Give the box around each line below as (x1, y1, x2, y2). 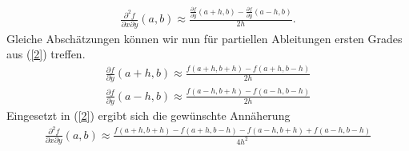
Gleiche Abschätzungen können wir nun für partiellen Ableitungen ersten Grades (6, 30, 403, 46)
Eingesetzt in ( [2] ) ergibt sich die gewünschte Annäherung (6, 107, 291, 124)
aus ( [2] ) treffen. (6, 46, 86, 62)
